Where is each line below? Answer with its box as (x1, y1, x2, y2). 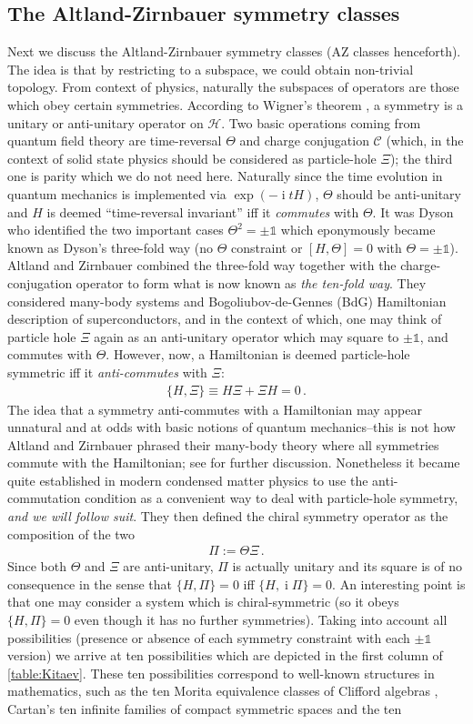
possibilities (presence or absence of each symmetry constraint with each (7, 628, 410, 647)
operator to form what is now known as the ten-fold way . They (75, 273, 427, 292)
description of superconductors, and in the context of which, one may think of (7, 309, 442, 328)
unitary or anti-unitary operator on (7, 113, 204, 132)
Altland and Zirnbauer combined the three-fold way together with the (7, 256, 397, 275)
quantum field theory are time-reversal (7, 131, 222, 150)
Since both (7, 557, 66, 576)
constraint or (231, 237, 303, 256)
